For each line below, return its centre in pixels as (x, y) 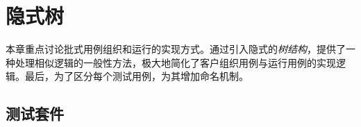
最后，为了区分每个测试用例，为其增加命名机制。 (136, 76)
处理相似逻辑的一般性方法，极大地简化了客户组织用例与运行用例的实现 (175, 62)
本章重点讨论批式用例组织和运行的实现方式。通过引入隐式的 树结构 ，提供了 (176, 49)
